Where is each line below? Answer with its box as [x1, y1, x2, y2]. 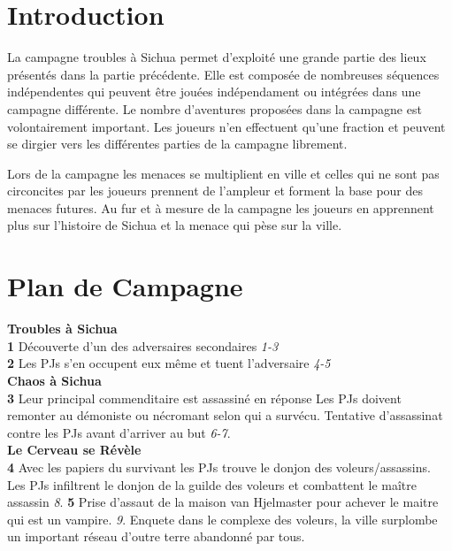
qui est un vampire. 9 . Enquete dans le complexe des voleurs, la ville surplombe [7, 509, 438, 528]
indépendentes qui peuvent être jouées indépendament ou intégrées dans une [7, 82, 421, 101]
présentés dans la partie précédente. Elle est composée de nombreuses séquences [7, 65, 440, 83]
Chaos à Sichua [7, 371, 102, 389]
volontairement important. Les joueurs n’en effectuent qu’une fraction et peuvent [7, 117, 446, 135]
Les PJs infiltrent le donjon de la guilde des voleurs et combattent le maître [7, 475, 417, 494]
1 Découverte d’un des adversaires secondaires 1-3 [7, 336, 279, 355]
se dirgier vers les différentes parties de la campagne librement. [7, 134, 348, 153]
